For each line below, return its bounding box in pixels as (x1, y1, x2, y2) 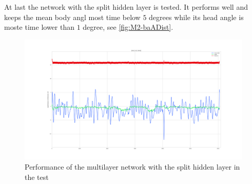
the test (25, 171, 49, 182)
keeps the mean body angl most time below (4, 11, 141, 22)
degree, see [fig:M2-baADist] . (83, 22, 173, 32)
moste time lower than (4, 22, 74, 32)
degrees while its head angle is (149, 11, 244, 22)
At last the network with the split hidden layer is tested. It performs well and (4, 2, 248, 12)
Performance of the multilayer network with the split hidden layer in (25, 161, 240, 172)
